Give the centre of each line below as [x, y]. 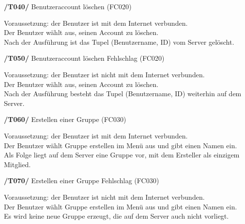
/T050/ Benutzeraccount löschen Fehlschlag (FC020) [84, 58]
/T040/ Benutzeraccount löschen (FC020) [68, 6]
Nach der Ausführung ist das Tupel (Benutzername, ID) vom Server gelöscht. [119, 42]
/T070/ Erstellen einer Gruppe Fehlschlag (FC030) [82, 181]
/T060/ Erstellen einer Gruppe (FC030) [65, 119]
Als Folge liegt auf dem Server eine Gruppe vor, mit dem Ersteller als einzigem [122, 155]
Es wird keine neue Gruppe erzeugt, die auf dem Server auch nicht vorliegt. [116, 216]
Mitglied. [17, 164]
